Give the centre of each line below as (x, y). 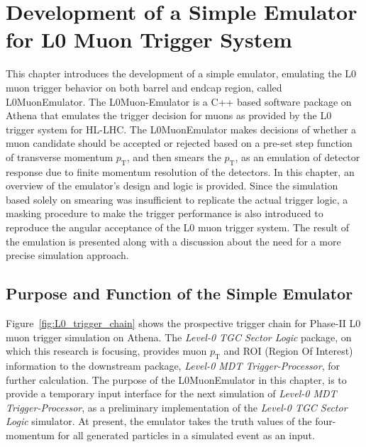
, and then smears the (174, 156)
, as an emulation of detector (298, 156)
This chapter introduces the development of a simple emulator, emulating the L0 (181, 73)
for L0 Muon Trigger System (149, 39)
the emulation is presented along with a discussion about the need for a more (173, 241)
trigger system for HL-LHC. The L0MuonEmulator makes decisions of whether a (181, 129)
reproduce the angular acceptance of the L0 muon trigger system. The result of (178, 227)
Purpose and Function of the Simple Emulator (179, 293)
